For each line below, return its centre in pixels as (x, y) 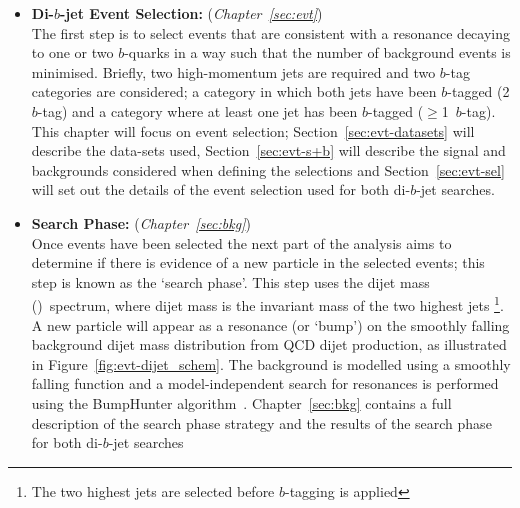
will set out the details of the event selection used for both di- (221, 189)
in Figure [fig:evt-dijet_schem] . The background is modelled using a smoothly (271, 363)
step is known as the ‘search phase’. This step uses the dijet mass (230, 281)
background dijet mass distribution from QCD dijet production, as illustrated (269, 344)
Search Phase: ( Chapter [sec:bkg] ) (141, 222)
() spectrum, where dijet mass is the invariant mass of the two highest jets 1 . (267, 303)
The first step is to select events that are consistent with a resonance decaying (270, 32)
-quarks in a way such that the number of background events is (317, 52)
